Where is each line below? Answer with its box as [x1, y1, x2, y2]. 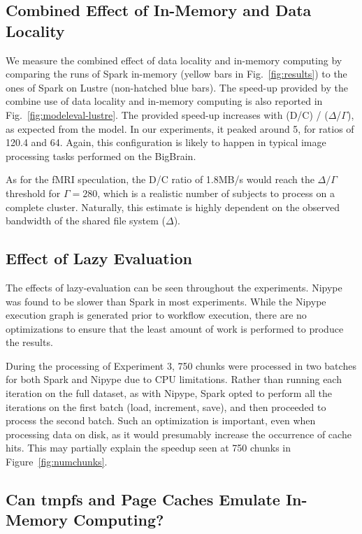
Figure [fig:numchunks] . [6, 454, 108, 469]
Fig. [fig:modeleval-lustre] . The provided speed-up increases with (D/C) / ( [6, 107, 328, 122]
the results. [6, 335, 53, 349]
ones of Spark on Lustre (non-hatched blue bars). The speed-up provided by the [6, 80, 348, 94]
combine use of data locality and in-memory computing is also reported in [6, 94, 323, 108]
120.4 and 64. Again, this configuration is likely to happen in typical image [6, 135, 326, 150]
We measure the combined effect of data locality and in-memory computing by [6, 52, 342, 67]
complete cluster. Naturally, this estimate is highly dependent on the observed [6, 199, 340, 214]
